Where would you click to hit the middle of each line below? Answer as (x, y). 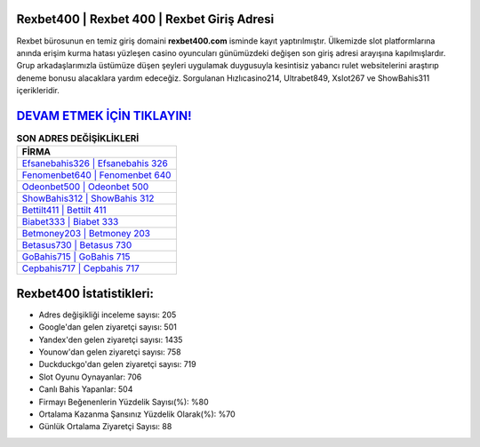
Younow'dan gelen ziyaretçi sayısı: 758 (110, 352)
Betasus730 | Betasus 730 (77, 245)
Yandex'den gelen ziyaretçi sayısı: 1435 (111, 339)
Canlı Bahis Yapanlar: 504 (86, 389)
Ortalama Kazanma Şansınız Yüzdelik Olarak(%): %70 (137, 414)
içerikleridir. (38, 91)
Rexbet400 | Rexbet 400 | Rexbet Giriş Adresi (145, 19)
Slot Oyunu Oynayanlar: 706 (90, 377)
